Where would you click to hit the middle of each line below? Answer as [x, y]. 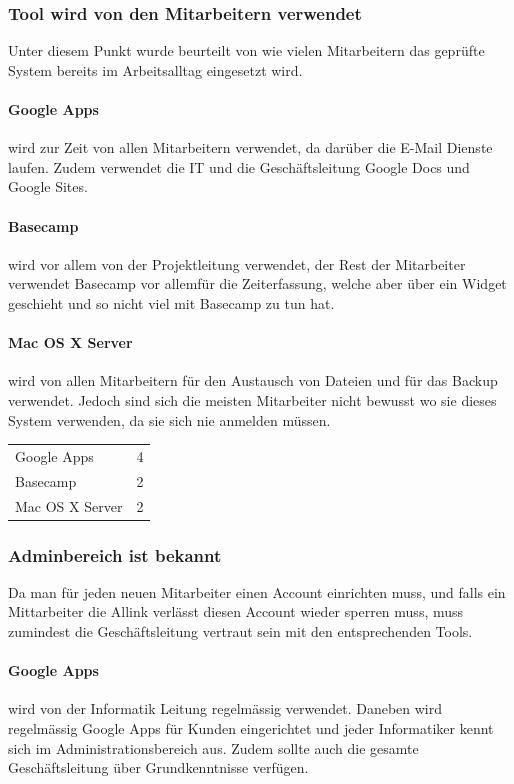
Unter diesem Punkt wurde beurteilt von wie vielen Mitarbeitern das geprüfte [246, 50]
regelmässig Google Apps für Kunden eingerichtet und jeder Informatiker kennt [251, 728]
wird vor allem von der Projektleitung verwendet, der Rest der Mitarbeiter [237, 263]
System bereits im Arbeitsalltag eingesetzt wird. [155, 69]
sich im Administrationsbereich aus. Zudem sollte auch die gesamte [213, 747]
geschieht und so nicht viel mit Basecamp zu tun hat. [171, 302]
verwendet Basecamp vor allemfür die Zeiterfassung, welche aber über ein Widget [257, 283]
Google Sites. [48, 186]
